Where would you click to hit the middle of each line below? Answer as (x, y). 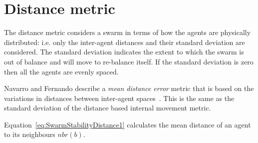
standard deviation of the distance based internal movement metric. (108, 108)
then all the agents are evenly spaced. (61, 71)
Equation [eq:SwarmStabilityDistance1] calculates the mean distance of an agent (128, 124)
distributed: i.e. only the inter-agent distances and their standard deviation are (125, 42)
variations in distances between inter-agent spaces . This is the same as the (119, 98)
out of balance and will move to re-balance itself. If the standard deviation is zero (129, 61)
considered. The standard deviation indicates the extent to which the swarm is (124, 52)
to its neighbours (30, 134)
